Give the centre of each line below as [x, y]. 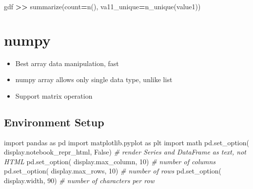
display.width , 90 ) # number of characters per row [79, 180]
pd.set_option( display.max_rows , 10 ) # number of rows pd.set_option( [113, 171]
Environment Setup [54, 122]
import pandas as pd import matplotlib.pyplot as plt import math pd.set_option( [126, 142]
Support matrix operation [54, 95]
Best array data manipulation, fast [67, 63]
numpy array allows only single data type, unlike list [94, 79]
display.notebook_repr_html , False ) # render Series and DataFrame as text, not [125, 152]
